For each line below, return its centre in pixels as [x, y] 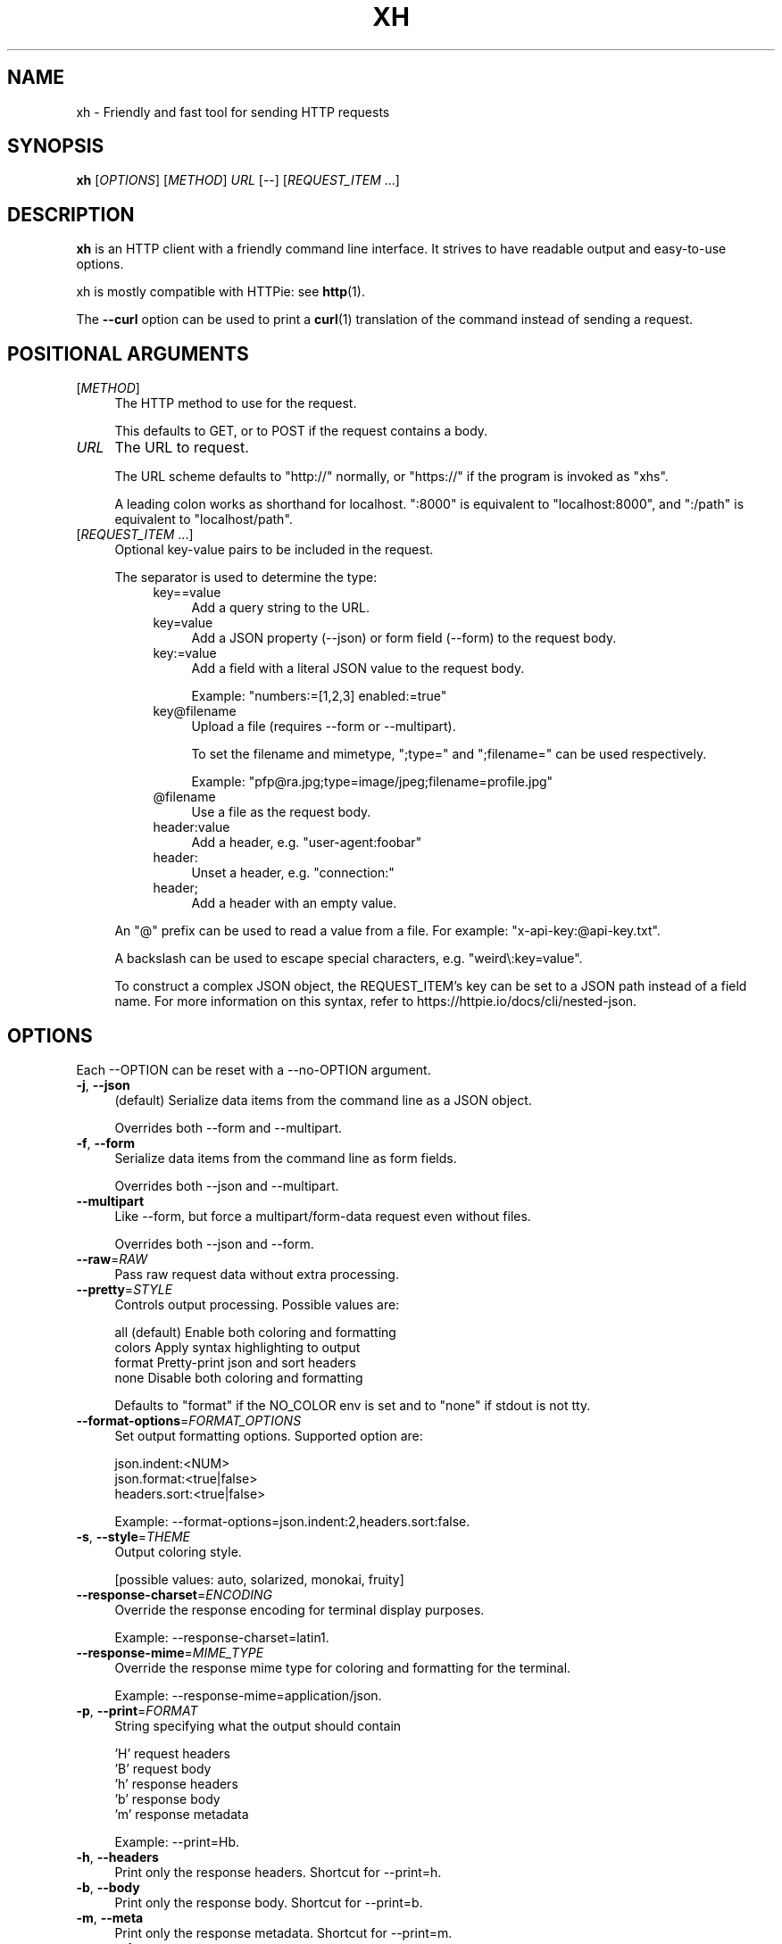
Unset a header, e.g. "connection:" [293, 873]
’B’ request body [163, 1768]
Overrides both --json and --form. [214, 1243]
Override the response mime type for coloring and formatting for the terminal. [343, 1667]
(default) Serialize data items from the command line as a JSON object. [323, 1100]
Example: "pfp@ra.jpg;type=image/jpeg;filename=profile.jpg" [372, 782]
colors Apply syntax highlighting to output [237, 1347]
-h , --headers [117, 1857]
